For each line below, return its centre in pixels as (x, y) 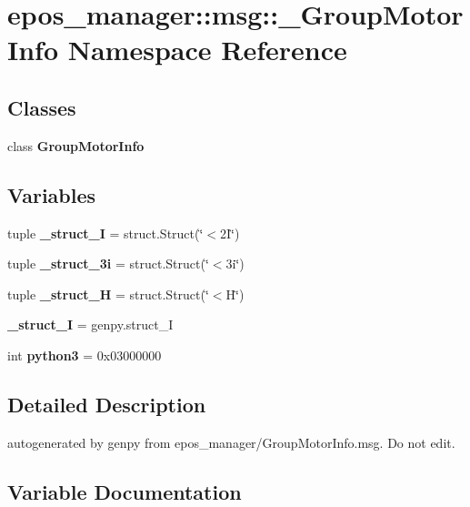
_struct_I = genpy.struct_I (90, 324)
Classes (42, 107)
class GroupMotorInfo (76, 145)
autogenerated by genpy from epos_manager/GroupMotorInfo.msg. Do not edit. (231, 442)
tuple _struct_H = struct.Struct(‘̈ (108, 294)
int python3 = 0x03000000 (85, 355)
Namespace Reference (207, 50)
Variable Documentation (125, 491)
